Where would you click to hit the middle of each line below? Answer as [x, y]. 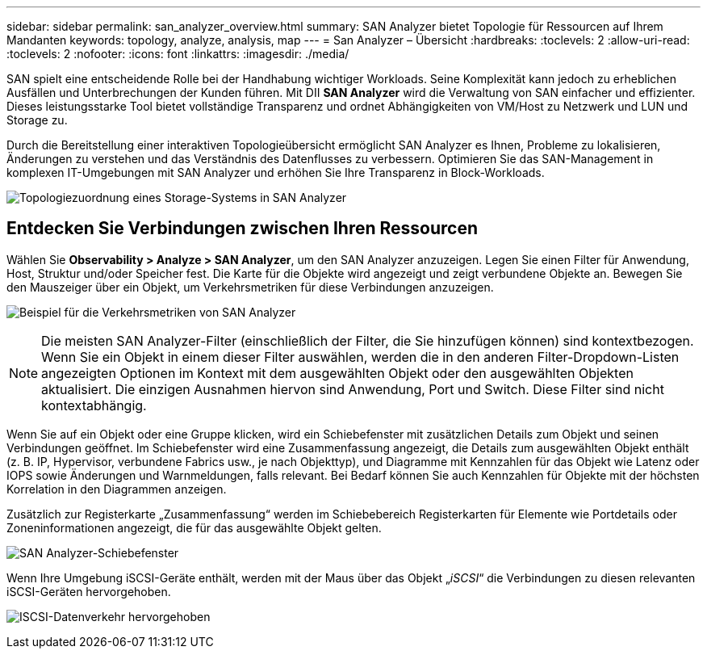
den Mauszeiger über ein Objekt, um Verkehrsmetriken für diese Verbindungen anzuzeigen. [250, 287]
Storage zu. [37, 120]
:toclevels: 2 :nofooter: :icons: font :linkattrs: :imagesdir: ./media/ [178, 54]
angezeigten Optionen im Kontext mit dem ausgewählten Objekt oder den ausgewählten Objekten [337, 373]
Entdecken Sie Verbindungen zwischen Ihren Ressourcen [242, 229]
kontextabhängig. [94, 405]
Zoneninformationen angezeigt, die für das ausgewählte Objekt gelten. [194, 527]
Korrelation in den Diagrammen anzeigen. [117, 489]
